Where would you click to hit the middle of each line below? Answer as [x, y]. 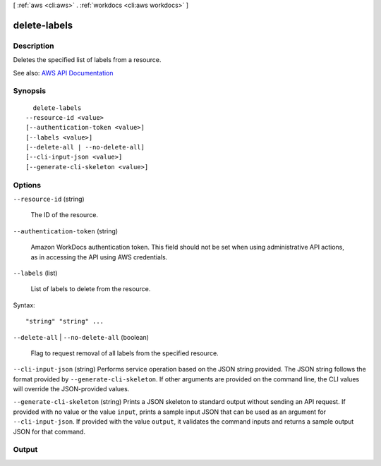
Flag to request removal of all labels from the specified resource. [125, 353]
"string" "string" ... [65, 321]
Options [27, 185]
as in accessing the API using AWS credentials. [99, 257]
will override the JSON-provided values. [71, 389]
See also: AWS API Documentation [63, 73]
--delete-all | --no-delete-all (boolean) [81, 337]
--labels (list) [35, 273]
